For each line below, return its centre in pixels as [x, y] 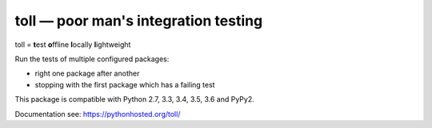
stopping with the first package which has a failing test [125, 84]
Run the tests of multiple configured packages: [92, 59]
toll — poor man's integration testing [139, 21]
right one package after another [87, 74]
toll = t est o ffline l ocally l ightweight [73, 45]
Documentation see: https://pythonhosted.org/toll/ [98, 114]
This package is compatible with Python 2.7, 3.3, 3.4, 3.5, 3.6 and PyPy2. [135, 99]
